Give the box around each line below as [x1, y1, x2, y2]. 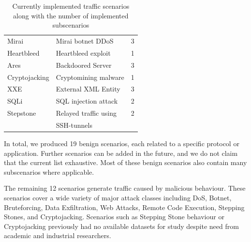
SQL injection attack [56, 96, 118, 106]
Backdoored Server [56, 60, 112, 70]
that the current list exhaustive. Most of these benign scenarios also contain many [4, 157, 247, 167]
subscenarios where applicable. [4, 166, 94, 177]
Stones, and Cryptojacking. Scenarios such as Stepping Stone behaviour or [4, 212, 224, 222]
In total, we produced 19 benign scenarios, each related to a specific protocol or [4, 138, 239, 149]
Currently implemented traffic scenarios [12, 1, 130, 11]
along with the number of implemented [13, 10, 129, 20]
